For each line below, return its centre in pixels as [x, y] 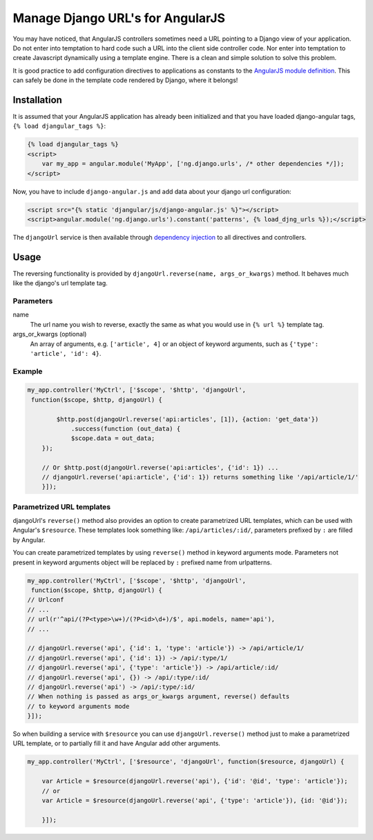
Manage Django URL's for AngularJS [119, 18]
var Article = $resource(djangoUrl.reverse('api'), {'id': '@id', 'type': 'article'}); [195, 781]
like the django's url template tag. [60, 283]
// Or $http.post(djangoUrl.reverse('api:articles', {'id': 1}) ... [160, 467]
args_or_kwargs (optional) [50, 334]
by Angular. [29, 540]
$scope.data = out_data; [113, 438]
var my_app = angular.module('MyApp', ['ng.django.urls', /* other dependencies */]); [193, 164]
